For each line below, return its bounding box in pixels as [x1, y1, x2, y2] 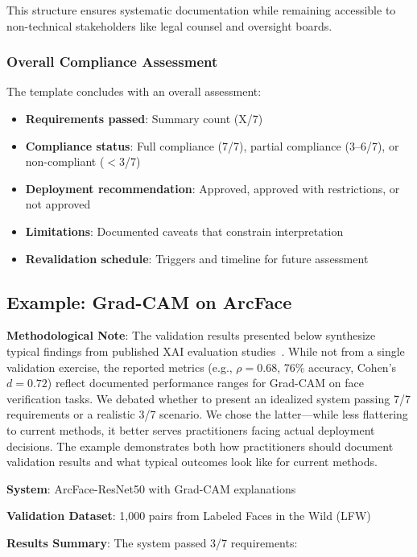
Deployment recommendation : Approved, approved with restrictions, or [25, 179, 400, 196]
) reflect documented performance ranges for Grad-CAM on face [47, 374, 365, 391]
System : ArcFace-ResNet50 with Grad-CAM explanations [6, 480, 296, 497]
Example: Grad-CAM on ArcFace [6, 289, 292, 314]
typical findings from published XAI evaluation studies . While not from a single [6, 342, 405, 359]
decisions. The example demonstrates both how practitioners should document [6, 437, 394, 454]
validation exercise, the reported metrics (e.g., [6, 358, 233, 375]
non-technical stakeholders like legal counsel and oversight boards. [6, 17, 332, 34]
